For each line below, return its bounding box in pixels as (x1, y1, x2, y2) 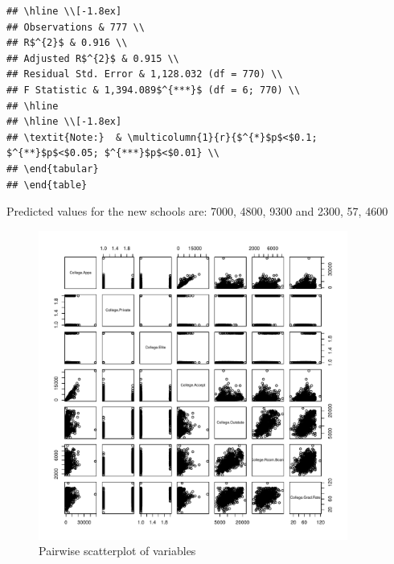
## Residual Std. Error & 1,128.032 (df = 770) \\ (6, 68, 283, 80)
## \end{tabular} (6, 163, 99, 175)
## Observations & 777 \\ (6, 21, 145, 33)
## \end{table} (6, 179, 88, 191)
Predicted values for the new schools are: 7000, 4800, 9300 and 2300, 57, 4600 (6, 203, 388, 220)
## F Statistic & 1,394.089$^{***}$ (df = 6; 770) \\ (6, 84, 301, 96)
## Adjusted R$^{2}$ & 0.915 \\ (6, 52, 179, 64)
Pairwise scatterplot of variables (39, 542, 196, 559)
